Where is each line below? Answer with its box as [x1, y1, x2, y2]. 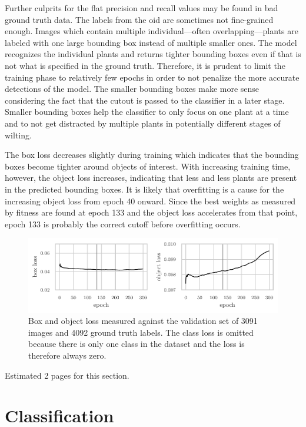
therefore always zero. [28, 349, 107, 361]
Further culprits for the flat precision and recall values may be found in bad [5, 2, 278, 14]
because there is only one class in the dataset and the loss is [28, 337, 245, 350]
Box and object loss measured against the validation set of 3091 [28, 315, 258, 327]
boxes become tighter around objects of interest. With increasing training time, [5, 160, 291, 172]
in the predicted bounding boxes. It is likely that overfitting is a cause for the [5, 183, 284, 195]
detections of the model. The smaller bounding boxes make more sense [5, 82, 260, 95]
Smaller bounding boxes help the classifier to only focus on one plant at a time [5, 105, 289, 118]
